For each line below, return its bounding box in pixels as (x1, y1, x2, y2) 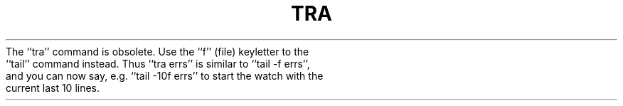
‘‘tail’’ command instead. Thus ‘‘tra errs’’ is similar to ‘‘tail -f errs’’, (6, 57, 310, 70)
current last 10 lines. (6, 81, 100, 94)
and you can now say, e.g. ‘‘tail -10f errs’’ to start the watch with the (6, 69, 324, 82)
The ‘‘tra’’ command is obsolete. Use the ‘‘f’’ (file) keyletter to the (6, 45, 309, 58)
